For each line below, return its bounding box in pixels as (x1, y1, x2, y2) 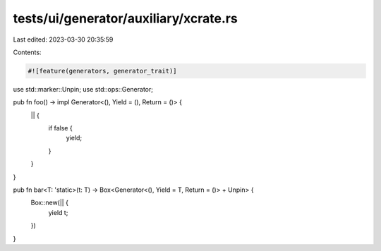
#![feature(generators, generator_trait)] (28, 67, 177, 75)
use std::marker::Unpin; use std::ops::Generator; (13, 85, 153, 93)
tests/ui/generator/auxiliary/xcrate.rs (13, 11, 238, 26)
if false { (48, 124, 73, 133)
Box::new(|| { (30, 198, 68, 207)
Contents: (13, 48, 42, 56)
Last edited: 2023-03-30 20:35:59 (13, 35, 114, 44)
